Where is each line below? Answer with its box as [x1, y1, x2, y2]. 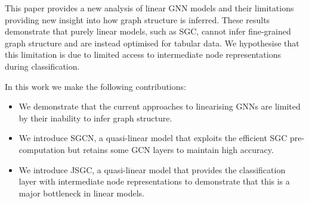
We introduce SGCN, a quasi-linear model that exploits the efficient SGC [18, 132, 288, 144]
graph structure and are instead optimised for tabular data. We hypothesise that [5, 36, 299, 49]
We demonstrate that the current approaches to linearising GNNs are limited [18, 100, 301, 113]
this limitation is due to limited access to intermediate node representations [5, 48, 281, 61]
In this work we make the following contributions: [5, 80, 186, 92]
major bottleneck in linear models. [18, 186, 144, 199]
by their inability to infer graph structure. [18, 111, 172, 124]
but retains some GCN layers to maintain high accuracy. [67, 143, 274, 155]
